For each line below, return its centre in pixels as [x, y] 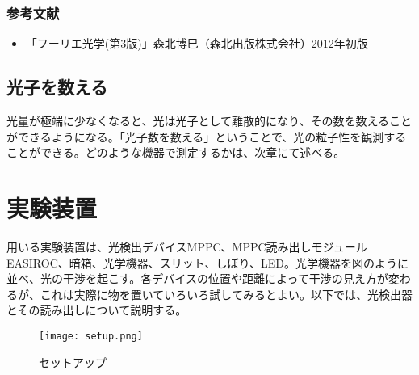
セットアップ [73, 362]
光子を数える [57, 87]
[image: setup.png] [91, 336]
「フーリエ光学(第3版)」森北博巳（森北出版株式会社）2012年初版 [197, 43]
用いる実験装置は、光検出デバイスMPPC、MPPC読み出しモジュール [187, 246]
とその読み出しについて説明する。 [97, 310]
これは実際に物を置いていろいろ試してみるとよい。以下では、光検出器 [226, 294]
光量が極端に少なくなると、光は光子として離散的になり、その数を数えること [209, 121]
